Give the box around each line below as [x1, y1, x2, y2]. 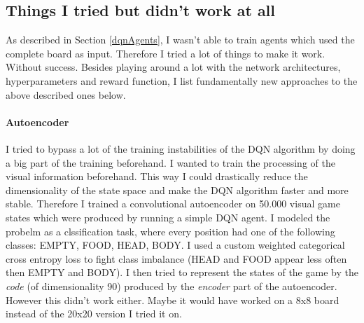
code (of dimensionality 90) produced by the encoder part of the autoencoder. [6, 278, 337, 293]
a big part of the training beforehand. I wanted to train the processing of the [6, 155, 335, 170]
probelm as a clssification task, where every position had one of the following [6, 224, 335, 238]
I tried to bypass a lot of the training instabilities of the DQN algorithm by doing [6, 141, 356, 156]
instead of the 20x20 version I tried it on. [6, 306, 182, 321]
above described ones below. [6, 87, 126, 102]
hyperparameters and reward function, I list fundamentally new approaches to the [6, 73, 358, 88]
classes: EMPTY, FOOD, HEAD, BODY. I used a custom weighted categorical [6, 238, 345, 252]
